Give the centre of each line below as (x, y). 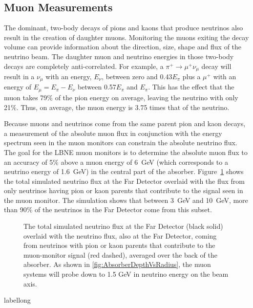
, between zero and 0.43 (137, 77)
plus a (191, 77)
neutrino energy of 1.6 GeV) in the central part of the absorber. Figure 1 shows (124, 171)
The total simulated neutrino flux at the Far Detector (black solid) (123, 226)
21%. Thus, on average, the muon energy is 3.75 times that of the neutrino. (117, 107)
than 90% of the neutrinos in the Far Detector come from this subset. (108, 209)
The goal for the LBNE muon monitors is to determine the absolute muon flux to (126, 152)
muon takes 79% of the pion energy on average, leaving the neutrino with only (121, 97)
